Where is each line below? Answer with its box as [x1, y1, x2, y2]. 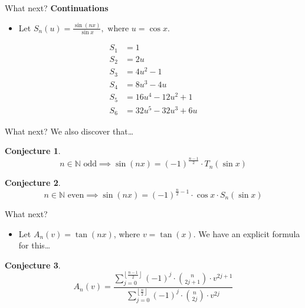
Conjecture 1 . [5, 145, 61, 157]
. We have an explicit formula [193, 227, 300, 240]
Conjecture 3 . [5, 258, 61, 271]
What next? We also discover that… [5, 124, 134, 137]
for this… [18, 239, 51, 251]
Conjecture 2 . [5, 176, 61, 189]
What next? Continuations [5, 2, 109, 14]
